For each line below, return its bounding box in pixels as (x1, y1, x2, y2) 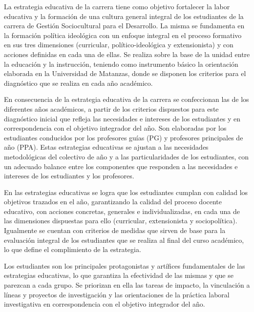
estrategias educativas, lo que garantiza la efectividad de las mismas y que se (4, 270, 233, 280)
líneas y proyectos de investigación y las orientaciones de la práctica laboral (4, 289, 230, 299)
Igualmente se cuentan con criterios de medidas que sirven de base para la (4, 225, 226, 235)
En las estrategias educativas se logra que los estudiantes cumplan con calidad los (4, 187, 248, 197)
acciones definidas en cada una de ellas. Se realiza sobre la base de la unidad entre (4, 49, 250, 59)
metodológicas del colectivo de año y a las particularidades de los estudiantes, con (4, 151, 249, 161)
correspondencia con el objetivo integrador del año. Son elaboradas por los (4, 123, 227, 133)
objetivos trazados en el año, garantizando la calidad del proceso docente (4, 196, 222, 207)
